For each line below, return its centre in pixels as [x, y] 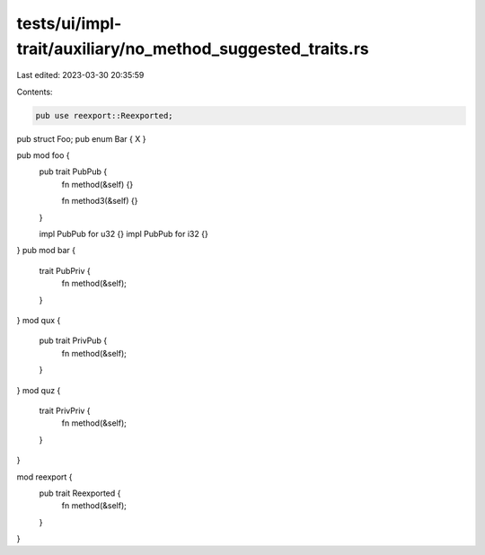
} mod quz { [39, 390]
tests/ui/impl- [69, 23]
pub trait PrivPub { [73, 340]
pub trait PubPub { [73, 172]
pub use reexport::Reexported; [105, 115]
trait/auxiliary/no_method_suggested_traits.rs [193, 48]
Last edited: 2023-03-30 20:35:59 [80, 75]
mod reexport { [44, 477]
